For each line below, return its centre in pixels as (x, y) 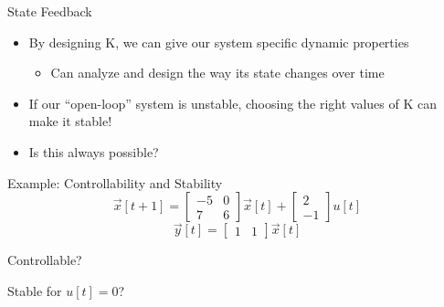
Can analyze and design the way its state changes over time (217, 73)
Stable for (35, 290)
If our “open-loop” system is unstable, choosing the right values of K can (233, 103)
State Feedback (50, 11)
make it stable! (70, 121)
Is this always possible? (94, 151)
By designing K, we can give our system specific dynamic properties (219, 42)
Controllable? (45, 260)
